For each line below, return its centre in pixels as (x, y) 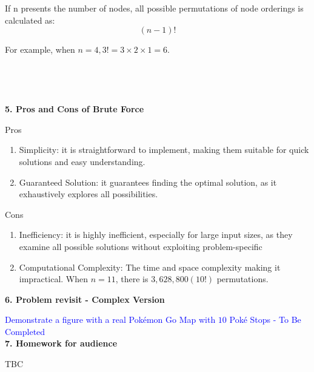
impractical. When (54, 279)
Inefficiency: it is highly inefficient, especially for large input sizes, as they (156, 235)
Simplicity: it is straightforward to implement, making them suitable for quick (164, 150)
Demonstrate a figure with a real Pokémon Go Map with (110, 320)
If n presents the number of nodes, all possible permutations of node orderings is (154, 8)
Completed (25, 331)
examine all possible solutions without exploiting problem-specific (141, 246)
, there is (132, 279)
